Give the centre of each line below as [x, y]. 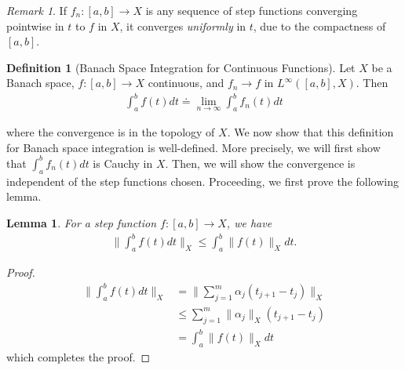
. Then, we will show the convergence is [260, 163]
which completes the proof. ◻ [78, 356]
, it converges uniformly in [183, 25]
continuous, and [186, 83]
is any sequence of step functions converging [252, 10]
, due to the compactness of [319, 25]
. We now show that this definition [310, 132]
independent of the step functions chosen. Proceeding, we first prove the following [202, 181]
